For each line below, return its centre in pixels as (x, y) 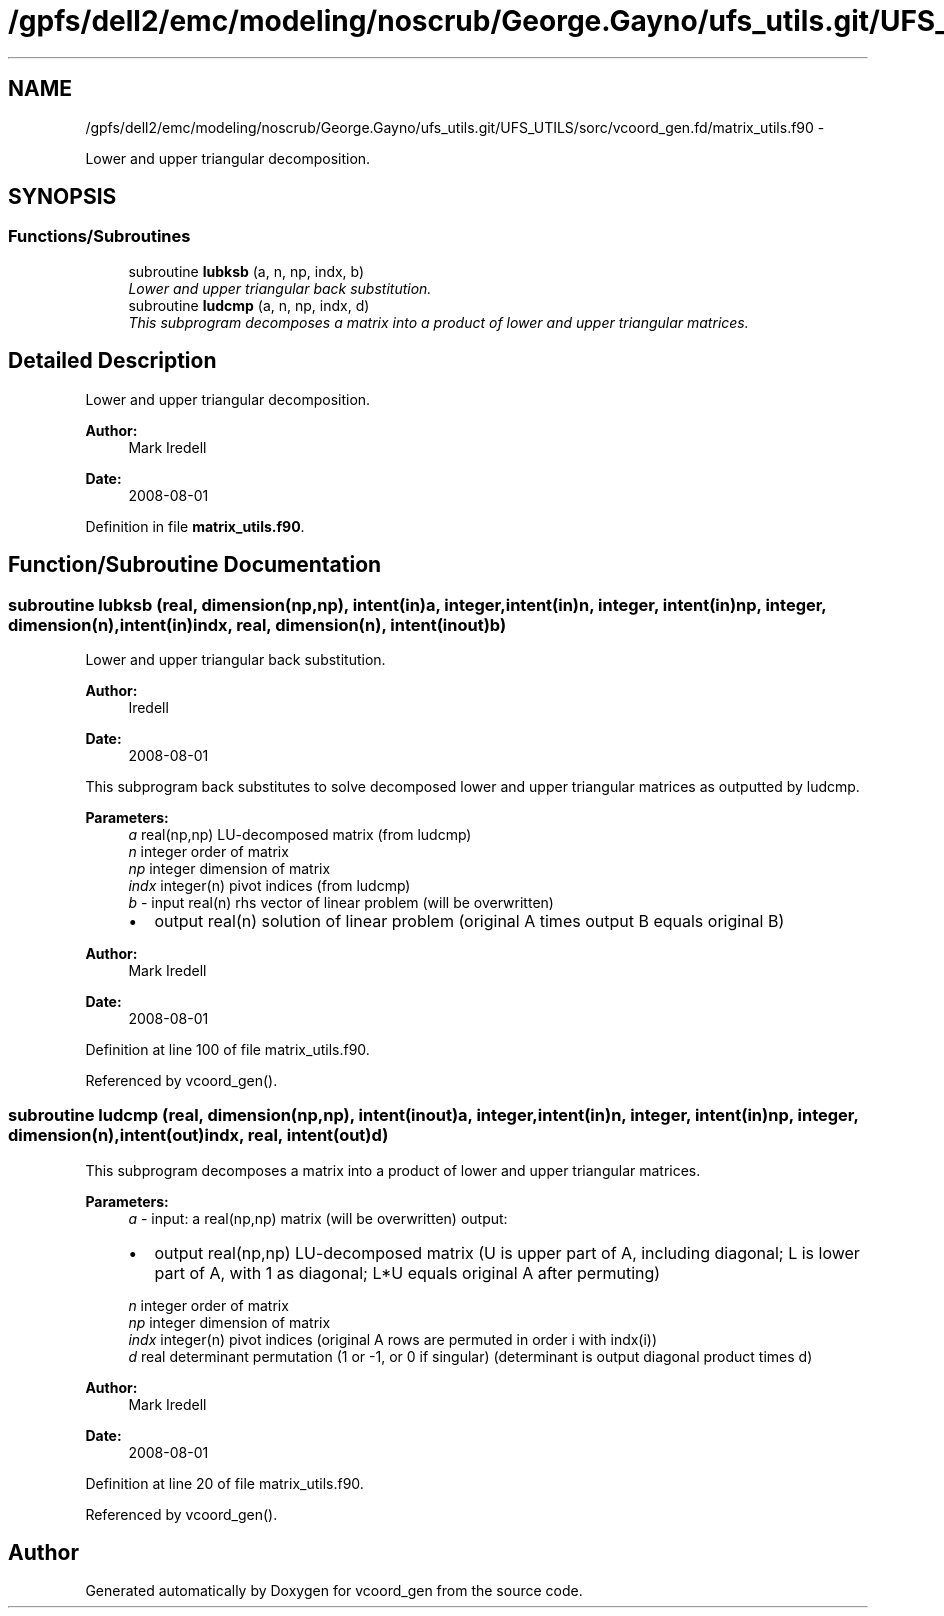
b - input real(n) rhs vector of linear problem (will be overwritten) (341, 902)
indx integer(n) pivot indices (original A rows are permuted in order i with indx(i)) (393, 1339)
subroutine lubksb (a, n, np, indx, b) (246, 271)
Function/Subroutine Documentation (195, 565)
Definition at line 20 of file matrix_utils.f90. (224, 1483)
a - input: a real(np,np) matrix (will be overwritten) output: (318, 1218)
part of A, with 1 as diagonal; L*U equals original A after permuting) (407, 1272)
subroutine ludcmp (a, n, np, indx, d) (249, 305)
